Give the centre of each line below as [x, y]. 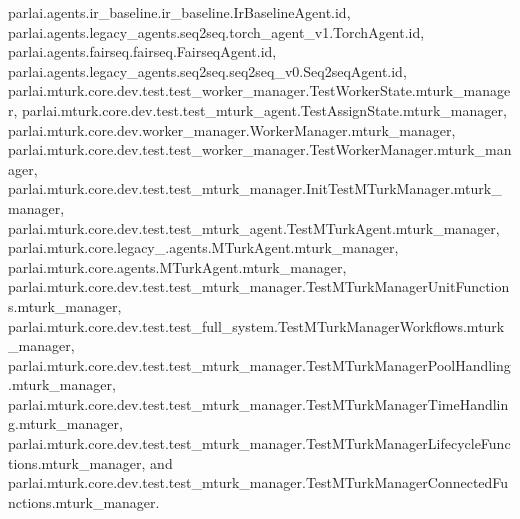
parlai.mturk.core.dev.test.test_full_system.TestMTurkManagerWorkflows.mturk [256, 325]
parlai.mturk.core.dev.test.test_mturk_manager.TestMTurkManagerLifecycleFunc [259, 443]
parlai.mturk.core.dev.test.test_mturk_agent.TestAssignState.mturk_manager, [264, 109]
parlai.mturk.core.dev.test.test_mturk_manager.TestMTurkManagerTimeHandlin [258, 403]
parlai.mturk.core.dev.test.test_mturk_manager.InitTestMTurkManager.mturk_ [255, 188]
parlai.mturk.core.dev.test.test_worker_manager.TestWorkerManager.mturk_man [260, 149]
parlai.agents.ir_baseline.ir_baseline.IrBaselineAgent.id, [179, 12]
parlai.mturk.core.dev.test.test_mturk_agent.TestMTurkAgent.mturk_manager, [254, 227]
